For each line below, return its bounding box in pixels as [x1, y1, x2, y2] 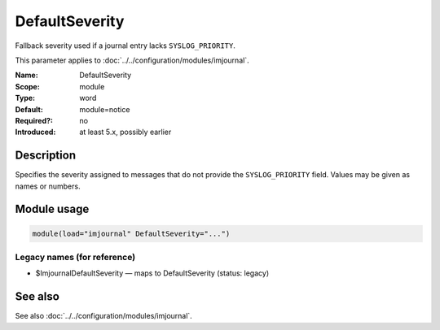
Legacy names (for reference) [15, 251, 136, 263]
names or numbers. [15, 181, 81, 191]
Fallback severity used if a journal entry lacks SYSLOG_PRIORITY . [15, 41, 235, 50]
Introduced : [15, 127, 56, 137]
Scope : [15, 81, 40, 91]
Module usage [15, 202, 90, 216]
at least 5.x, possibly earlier [79, 127, 172, 137]
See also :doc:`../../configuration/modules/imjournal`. [15, 311, 193, 321]
